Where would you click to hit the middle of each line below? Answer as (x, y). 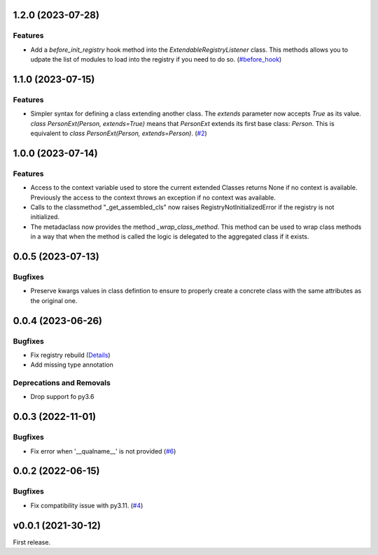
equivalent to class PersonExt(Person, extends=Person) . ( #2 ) (119, 134)
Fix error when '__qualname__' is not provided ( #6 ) (103, 451)
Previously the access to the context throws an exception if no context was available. (153, 197)
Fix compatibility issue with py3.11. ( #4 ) (87, 505)
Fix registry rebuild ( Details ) (71, 355)
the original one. (54, 300)
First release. (32, 542)
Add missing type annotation (72, 365)
